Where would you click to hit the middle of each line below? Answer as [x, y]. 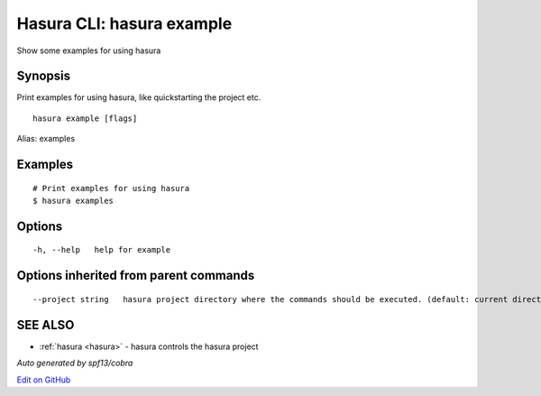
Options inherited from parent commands [136, 276]
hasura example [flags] [85, 118]
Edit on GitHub [44, 380]
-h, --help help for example [102, 250]
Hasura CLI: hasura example [124, 23]
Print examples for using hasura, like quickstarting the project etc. [139, 97]
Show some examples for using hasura [89, 51]
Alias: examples [46, 139]
